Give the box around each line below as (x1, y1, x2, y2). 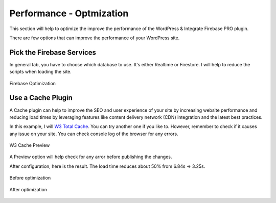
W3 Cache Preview (9, 142, 50, 148)
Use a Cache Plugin (9, 93, 73, 102)
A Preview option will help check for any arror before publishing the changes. (9, 154, 172, 160)
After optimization (9, 186, 47, 192)
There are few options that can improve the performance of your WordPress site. (9, 35, 180, 41)
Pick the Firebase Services (9, 48, 97, 57)
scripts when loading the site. (9, 69, 72, 75)
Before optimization (9, 175, 51, 181)
